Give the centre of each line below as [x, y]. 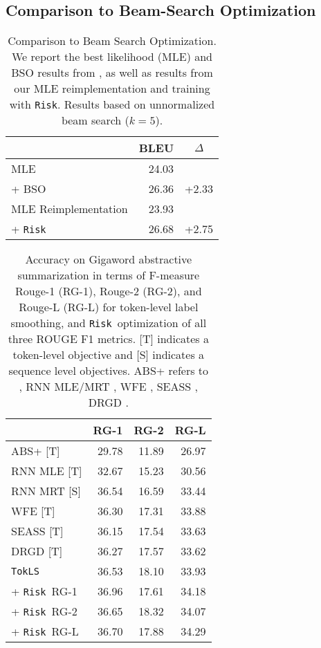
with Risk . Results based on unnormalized [112, 104]
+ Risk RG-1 [44, 591]
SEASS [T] [37, 531]
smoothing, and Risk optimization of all [109, 323]
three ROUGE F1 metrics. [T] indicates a [108, 339]
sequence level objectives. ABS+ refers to [109, 371]
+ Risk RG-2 [44, 611]
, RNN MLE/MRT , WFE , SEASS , [109, 387]
